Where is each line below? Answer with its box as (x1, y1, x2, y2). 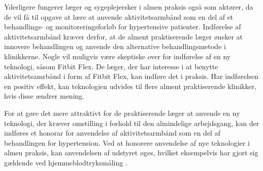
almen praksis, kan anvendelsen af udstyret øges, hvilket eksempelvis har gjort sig (4, 147, 258, 158)
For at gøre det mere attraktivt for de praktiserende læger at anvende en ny (4, 107, 240, 118)
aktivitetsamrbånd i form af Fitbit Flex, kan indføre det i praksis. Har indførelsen (4, 71, 259, 81)
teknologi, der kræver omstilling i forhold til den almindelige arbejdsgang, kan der (4, 117, 259, 128)
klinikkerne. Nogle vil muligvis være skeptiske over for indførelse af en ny (4, 51, 231, 61)
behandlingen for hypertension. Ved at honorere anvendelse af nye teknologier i (4, 137, 250, 148)
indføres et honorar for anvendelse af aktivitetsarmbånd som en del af (4, 127, 220, 138)
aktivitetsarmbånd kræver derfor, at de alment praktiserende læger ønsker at (4, 31, 243, 41)
